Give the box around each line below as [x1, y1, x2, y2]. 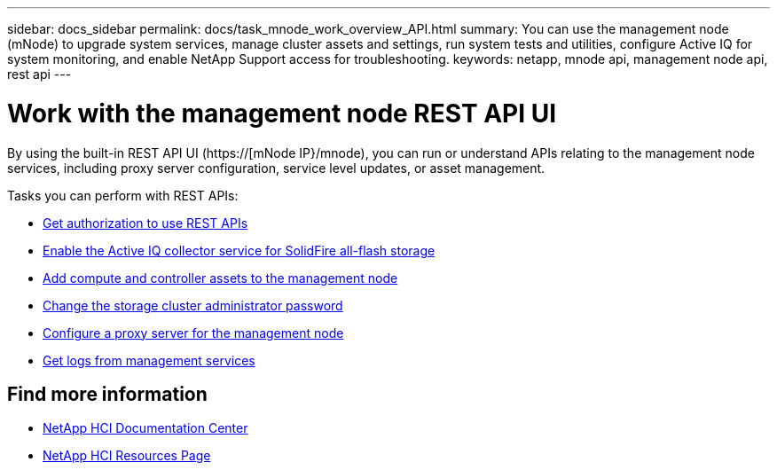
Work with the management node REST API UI [7, 98, 557, 129]
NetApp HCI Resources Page [43, 448, 211, 464]
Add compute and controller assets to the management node [43, 270, 398, 286]
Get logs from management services [43, 352, 255, 368]
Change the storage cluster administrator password [43, 297, 343, 313]
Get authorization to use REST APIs [43, 215, 248, 231]
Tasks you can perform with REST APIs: [7, 187, 239, 203]
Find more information [7, 382, 208, 405]
